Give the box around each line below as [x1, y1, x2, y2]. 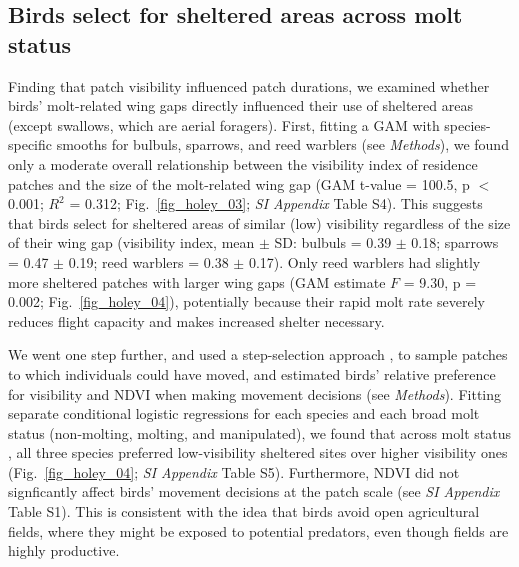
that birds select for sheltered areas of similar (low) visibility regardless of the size [8, 212, 511, 233]
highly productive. [8, 540, 120, 561]
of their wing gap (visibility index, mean [8, 232, 255, 253]
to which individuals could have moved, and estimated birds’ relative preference [8, 363, 496, 384]
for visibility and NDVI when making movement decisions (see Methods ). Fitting [8, 383, 502, 404]
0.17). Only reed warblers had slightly [248, 251, 481, 272]
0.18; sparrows [411, 232, 499, 253]
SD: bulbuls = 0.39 [274, 232, 392, 253]
